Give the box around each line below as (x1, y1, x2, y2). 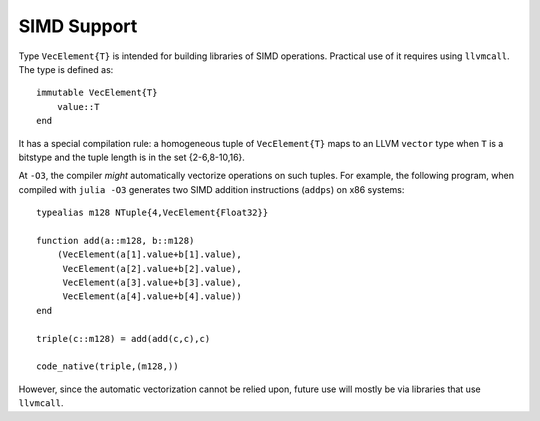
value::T (56, 101, 100, 112)
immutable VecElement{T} (36, 87, 158, 99)
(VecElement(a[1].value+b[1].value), (56, 249, 242, 260)
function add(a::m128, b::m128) (36, 235, 195, 246)
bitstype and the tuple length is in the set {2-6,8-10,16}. (18, 151, 245, 163)
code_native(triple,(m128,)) (36, 361, 179, 372)
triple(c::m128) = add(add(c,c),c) (36, 333, 211, 344)
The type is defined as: (18, 63, 114, 75)
